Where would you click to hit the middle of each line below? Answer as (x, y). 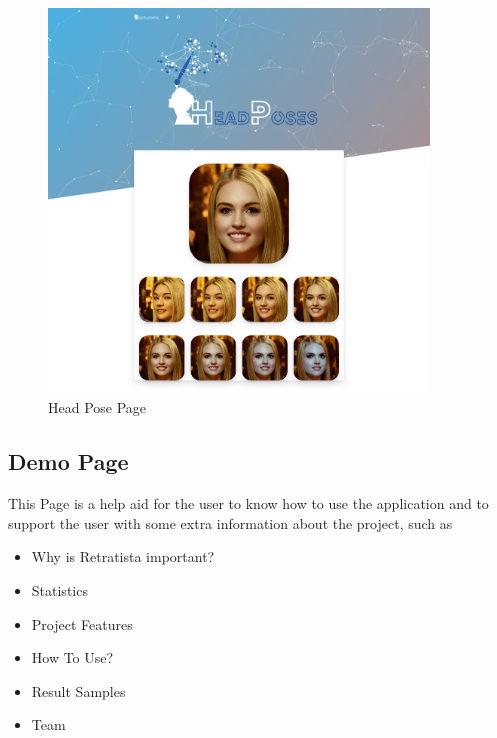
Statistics (59, 589)
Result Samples (78, 690)
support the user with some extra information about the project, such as (230, 522)
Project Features (82, 623)
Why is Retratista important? (123, 556)
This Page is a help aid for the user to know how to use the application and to (248, 503)
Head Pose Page (97, 407)
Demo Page (68, 461)
